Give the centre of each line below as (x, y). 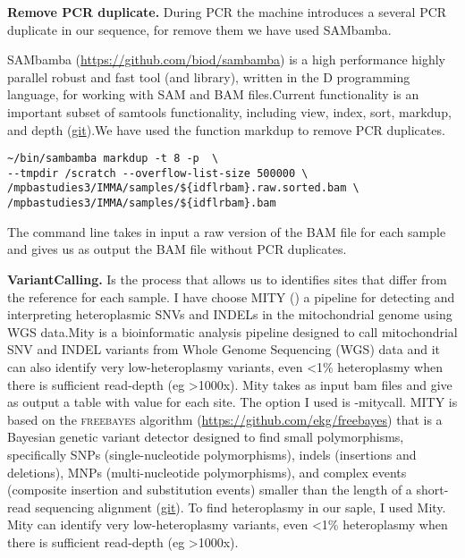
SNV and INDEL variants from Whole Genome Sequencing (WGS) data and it (224, 349)
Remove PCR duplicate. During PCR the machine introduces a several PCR (227, 12)
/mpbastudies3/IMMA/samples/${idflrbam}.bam (142, 203)
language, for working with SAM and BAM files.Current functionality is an (213, 94)
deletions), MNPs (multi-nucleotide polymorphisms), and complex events (207, 472)
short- (432, 490)
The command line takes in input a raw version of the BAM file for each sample (227, 231)
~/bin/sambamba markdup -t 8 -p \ (113, 159)
